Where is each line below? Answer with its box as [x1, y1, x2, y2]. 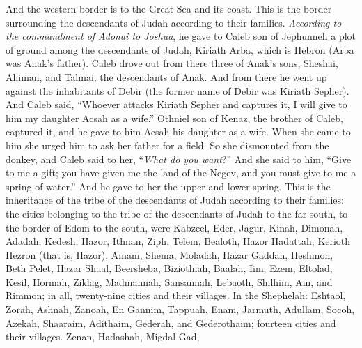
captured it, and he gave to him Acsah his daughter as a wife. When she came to [6, 124, 351, 139]
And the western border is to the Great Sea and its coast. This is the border [6, 1, 332, 15]
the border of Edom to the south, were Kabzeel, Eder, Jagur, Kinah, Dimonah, [6, 220, 343, 234]
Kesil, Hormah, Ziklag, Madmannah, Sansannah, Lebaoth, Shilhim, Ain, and [6, 274, 333, 289]
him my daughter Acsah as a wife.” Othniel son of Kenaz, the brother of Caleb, [6, 110, 343, 125]
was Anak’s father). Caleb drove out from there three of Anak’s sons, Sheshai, [6, 56, 338, 70]
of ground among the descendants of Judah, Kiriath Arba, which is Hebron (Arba [6, 42, 354, 56]
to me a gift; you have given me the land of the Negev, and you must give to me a [6, 165, 356, 180]
